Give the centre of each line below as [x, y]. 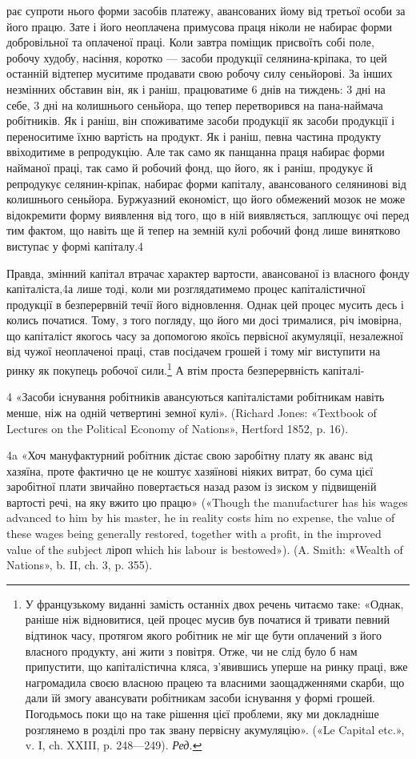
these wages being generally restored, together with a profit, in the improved [194, 534]
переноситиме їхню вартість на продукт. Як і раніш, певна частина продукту [194, 136]
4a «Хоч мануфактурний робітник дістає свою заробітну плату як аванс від [190, 455]
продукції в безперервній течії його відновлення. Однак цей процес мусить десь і [205, 304]
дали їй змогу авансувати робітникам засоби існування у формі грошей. [200, 698]
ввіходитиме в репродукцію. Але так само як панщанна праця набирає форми [196, 152]
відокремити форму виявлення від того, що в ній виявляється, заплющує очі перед [208, 214]
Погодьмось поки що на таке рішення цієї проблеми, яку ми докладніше [202, 713]
